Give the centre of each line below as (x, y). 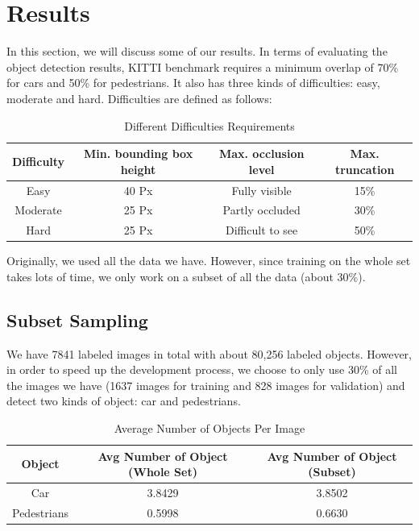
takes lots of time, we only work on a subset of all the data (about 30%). (186, 276)
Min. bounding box (139, 153)
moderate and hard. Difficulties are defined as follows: (139, 98)
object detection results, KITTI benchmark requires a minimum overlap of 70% (203, 66)
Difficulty (39, 161)
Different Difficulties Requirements (209, 125)
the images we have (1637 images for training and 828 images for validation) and (206, 385)
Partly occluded (261, 210)
